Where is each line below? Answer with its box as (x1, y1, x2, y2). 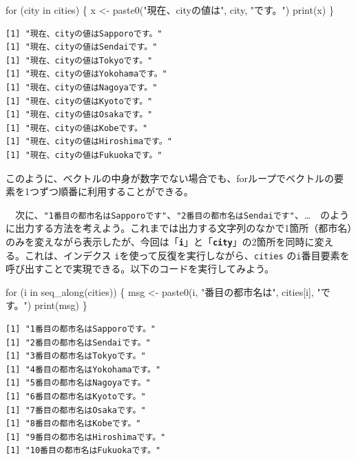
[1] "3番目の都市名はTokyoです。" (6, 351, 146, 361)
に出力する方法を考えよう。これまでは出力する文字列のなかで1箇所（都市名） (6, 221, 353, 235)
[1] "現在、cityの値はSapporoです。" (6, 28, 163, 39)
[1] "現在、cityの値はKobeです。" (6, 123, 148, 133)
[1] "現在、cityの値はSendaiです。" (6, 42, 158, 52)
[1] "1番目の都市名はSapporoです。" (6, 324, 156, 334)
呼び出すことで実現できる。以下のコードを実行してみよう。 (6, 261, 275, 276)
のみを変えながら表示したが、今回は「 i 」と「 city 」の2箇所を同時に (6, 234, 315, 248)
